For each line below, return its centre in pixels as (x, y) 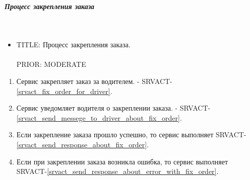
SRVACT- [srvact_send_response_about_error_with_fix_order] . (117, 171)
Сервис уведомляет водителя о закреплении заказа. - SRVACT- (113, 108)
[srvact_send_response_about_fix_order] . (83, 144)
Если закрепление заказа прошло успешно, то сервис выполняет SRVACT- (131, 134)
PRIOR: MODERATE (51, 64)
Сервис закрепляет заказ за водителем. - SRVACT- (94, 81)
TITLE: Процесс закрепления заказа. (73, 44)
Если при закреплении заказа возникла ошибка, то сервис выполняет (122, 161)
